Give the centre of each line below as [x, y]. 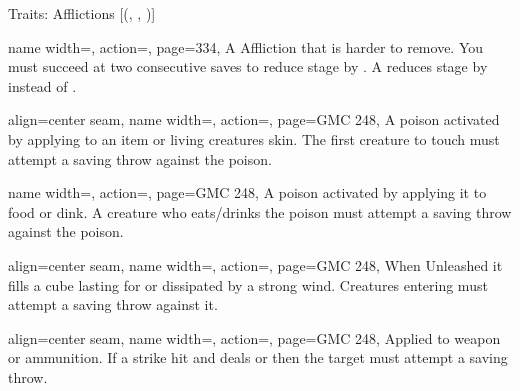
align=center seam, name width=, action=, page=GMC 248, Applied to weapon [254, 337]
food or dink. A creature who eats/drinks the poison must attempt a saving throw [260, 211]
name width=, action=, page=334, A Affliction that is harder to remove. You [246, 46]
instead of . [42, 85]
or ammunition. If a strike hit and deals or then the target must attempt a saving [258, 357]
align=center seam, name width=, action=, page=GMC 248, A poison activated [254, 119]
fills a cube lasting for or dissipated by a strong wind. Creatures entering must [248, 284]
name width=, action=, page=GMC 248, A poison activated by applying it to [247, 192]
